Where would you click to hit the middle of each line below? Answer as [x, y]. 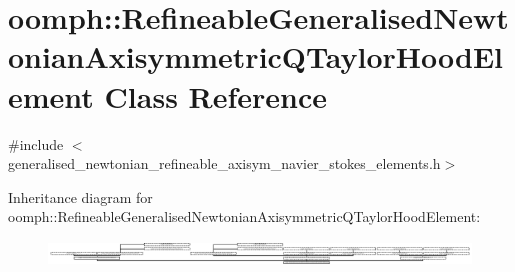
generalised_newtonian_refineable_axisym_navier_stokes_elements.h [224, 163]
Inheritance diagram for [80, 196]
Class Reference [216, 95]
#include [36, 143]
